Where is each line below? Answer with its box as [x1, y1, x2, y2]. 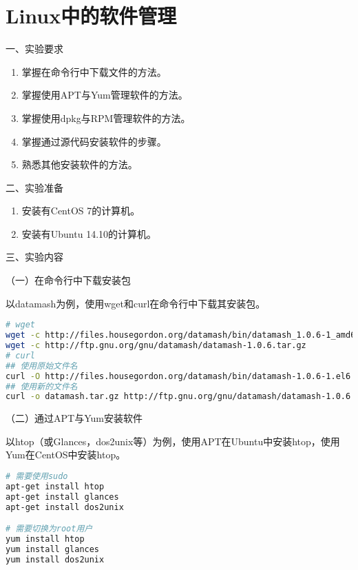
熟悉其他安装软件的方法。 [21, 157, 138, 172]
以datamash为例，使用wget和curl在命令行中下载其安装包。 [6, 296, 266, 310]
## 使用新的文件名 [6, 381, 78, 391]
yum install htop [6, 534, 85, 544]
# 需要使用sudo [6, 471, 68, 482]
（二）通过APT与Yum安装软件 [6, 411, 143, 425]
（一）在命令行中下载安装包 [6, 273, 131, 287]
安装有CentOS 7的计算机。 [21, 203, 140, 218]
